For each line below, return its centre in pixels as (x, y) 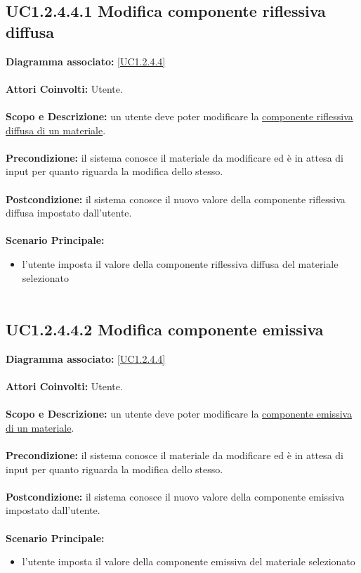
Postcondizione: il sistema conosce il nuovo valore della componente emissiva (175, 496)
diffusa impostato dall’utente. (69, 213)
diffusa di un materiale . (56, 130)
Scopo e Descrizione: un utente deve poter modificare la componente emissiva (179, 414)
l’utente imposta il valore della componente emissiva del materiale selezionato (189, 561)
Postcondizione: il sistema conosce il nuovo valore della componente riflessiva (176, 199)
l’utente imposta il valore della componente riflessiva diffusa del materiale (180, 263)
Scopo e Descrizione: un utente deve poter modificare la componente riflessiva (179, 116)
